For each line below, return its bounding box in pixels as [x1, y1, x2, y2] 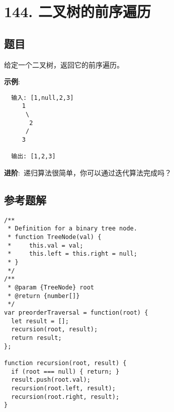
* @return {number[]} [8, 292, 80, 300]
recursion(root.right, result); [11, 393, 120, 400]
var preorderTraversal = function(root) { [4, 309, 148, 317]
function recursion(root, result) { [4, 359, 127, 367]
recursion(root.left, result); [11, 384, 116, 392]
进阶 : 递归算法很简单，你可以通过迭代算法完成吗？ [4, 167, 171, 178]
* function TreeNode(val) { [8, 233, 102, 241]
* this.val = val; [8, 242, 83, 249]
